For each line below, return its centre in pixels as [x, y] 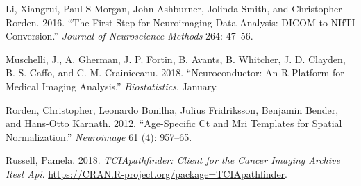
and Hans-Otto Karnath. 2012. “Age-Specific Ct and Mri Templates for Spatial [174, 123]
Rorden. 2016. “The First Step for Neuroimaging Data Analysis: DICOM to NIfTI [180, 22]
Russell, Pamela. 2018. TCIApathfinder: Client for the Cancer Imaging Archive [173, 160]
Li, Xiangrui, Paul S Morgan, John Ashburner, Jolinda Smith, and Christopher [174, 8]
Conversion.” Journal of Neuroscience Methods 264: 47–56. [129, 36]
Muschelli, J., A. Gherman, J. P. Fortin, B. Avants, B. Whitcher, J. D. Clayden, [176, 59]
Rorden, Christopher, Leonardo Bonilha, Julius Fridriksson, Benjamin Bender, [172, 109]
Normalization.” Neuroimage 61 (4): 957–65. [99, 136]
